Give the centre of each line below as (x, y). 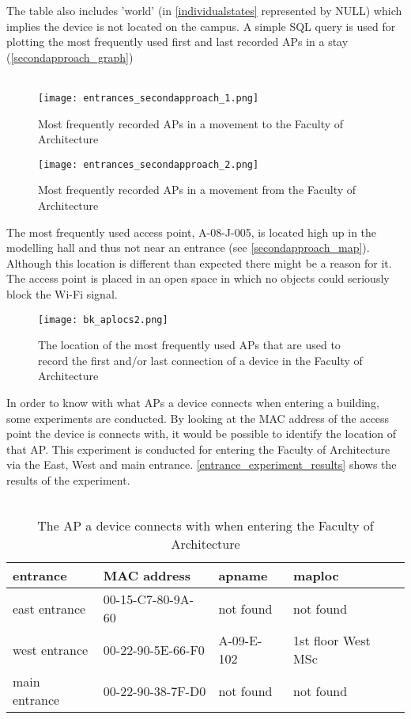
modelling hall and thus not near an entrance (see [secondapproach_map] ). (188, 247)
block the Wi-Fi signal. (62, 294)
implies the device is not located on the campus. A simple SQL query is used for (201, 26)
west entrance (51, 649)
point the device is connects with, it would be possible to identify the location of (202, 434)
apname (243, 576)
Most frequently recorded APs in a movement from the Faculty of (197, 190)
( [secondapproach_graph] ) (70, 57)
